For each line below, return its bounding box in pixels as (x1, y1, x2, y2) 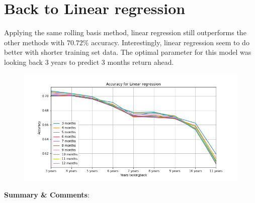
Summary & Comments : (4, 189, 90, 200)
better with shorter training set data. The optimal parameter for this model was (4, 47, 251, 57)
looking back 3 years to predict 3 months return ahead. (4, 56, 174, 67)
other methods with (4, 37, 65, 47)
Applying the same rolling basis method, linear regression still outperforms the (4, 27, 246, 38)
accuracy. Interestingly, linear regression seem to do (91, 37, 249, 47)
